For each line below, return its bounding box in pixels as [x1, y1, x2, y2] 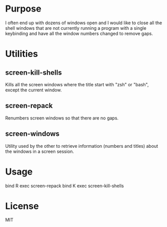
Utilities [5, 48, 38, 60]
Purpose [5, 3, 42, 15]
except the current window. [5, 87, 62, 93]
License [5, 200, 39, 212]
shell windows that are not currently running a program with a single [5, 25, 147, 31]
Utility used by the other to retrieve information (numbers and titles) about [5, 143, 158, 149]
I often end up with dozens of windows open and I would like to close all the [5, 20, 162, 26]
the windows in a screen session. [5, 148, 74, 154]
